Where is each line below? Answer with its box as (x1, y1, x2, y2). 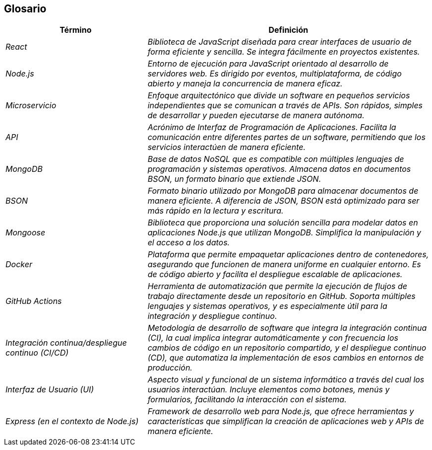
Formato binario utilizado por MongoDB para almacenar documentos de (147, 186, 419, 196)
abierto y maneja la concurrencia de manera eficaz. (147, 78, 343, 89)
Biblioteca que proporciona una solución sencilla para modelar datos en (147, 218, 418, 228)
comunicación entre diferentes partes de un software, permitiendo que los (147, 132, 426, 143)
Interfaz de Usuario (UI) (5, 384, 94, 395)
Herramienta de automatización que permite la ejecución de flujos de (147, 281, 408, 292)
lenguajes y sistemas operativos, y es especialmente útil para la (147, 301, 387, 311)
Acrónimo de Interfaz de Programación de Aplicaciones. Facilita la (147, 122, 396, 133)
